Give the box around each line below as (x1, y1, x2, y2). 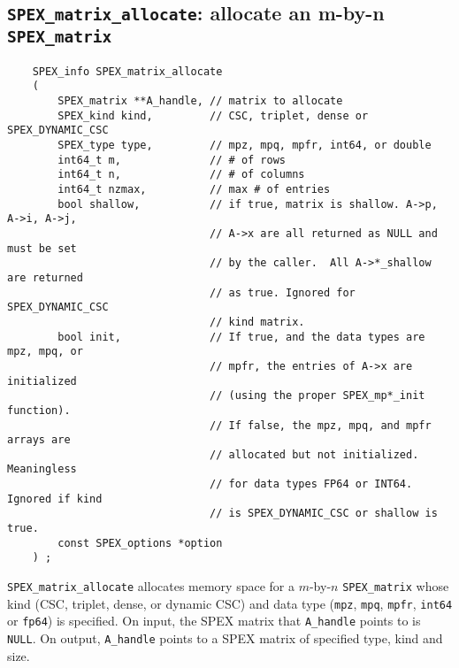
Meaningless (7, 463, 77, 476)
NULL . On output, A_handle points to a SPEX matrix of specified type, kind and (7, 629, 443, 648)
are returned (7, 271, 83, 284)
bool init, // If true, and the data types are (57, 330, 425, 343)
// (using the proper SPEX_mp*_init (210, 389, 425, 403)
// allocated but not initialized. (210, 448, 419, 461)
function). (7, 403, 71, 417)
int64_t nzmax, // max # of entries (57, 183, 331, 196)
